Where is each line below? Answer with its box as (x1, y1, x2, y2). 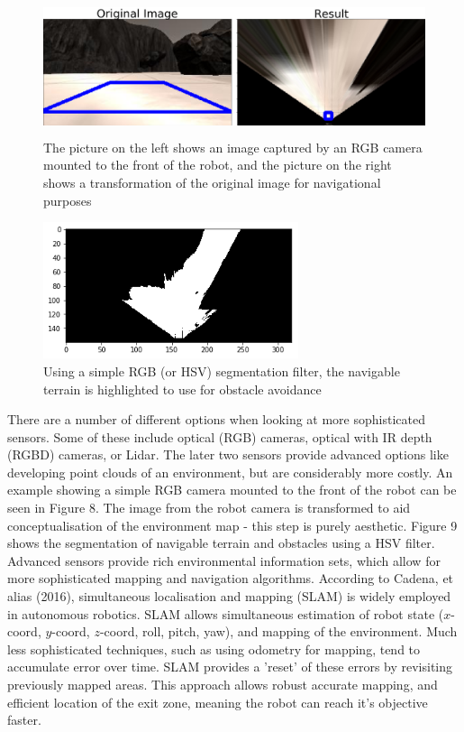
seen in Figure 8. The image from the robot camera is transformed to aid (7, 498, 411, 517)
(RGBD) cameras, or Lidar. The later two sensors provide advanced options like (7, 445, 449, 464)
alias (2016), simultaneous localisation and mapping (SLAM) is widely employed (7, 587, 451, 606)
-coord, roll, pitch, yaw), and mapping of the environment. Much (99, 622, 458, 641)
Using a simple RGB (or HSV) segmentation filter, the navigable (43, 361, 400, 380)
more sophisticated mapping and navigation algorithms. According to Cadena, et (7, 569, 454, 588)
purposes (43, 190, 92, 209)
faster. (7, 710, 41, 729)
